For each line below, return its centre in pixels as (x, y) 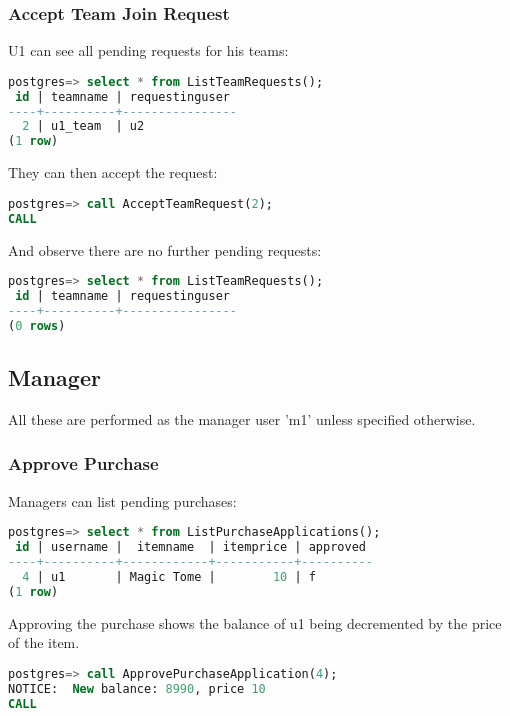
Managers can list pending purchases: (122, 500)
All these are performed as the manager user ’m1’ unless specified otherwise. (242, 418)
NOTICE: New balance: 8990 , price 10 (137, 688)
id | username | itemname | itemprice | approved (190, 547)
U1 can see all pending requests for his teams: (148, 50)
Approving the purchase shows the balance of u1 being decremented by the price (255, 622)
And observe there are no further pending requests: (165, 249)
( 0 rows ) (37, 325)
